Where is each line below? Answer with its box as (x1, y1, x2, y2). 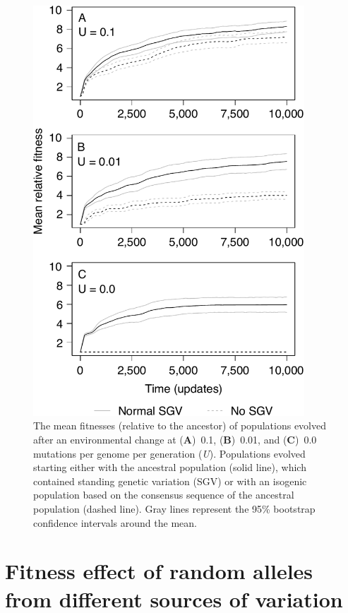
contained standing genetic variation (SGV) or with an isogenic (33, 473, 307, 488)
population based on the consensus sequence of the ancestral (33, 487, 294, 502)
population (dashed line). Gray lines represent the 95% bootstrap (33, 501, 316, 516)
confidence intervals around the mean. (33, 515, 197, 530)
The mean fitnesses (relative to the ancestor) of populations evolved (33, 418, 326, 433)
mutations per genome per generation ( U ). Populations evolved (33, 446, 306, 460)
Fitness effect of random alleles (5, 557, 313, 585)
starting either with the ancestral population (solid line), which (33, 460, 306, 475)
